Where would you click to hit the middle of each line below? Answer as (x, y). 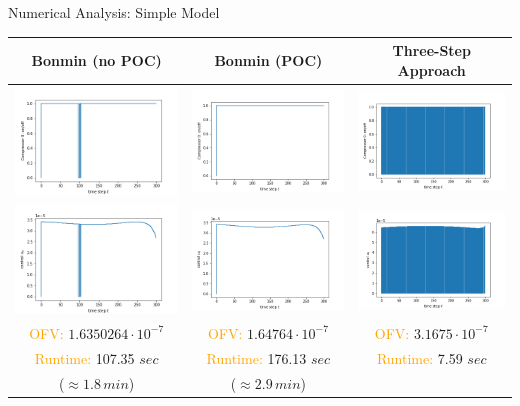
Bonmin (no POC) (96, 59)
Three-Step (431, 50)
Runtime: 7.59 (419, 357)
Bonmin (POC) (268, 59)
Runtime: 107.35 (84, 357)
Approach (431, 69)
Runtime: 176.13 (256, 357)
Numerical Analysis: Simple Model (114, 12)
